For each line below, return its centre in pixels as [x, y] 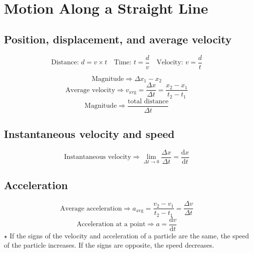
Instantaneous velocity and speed [89, 134]
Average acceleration [91, 208]
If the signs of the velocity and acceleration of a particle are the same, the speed [129, 235]
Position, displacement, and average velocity [118, 39]
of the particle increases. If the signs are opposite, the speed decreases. [109, 245]
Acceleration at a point [111, 224]
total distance [148, 101]
